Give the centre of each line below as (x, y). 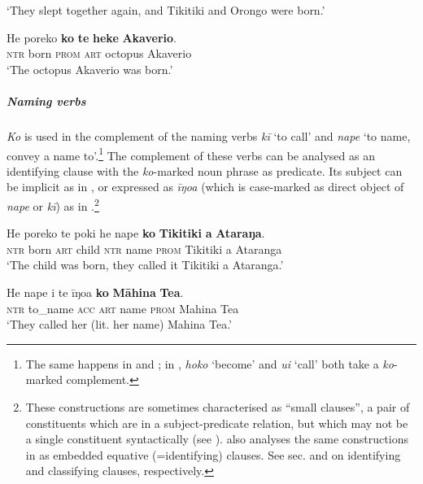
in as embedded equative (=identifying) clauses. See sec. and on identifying (213, 454)
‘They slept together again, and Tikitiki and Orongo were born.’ (166, 10)
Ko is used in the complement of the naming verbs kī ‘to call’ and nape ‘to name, (209, 135)
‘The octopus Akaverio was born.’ (90, 69)
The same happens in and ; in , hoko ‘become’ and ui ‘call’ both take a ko (209, 363)
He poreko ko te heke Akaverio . (92, 37)
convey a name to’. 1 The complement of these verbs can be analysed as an (191, 154)
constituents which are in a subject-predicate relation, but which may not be (217, 423)
